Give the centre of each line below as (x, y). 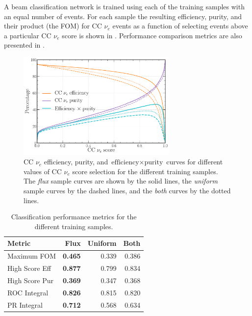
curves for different (195, 162)
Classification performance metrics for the (74, 217)
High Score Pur (31, 280)
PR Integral (25, 304)
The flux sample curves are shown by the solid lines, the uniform (121, 181)
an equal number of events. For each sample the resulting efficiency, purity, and (123, 16)
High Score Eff (29, 268)
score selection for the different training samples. (145, 171)
